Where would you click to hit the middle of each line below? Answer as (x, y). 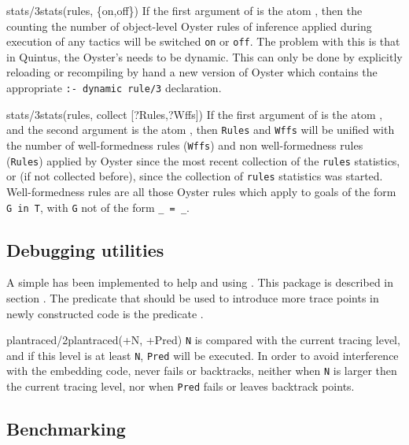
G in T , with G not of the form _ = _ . (98, 207)
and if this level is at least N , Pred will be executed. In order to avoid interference (203, 355)
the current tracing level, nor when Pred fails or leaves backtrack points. (181, 386)
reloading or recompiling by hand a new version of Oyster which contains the (192, 72)
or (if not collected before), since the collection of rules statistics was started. (195, 176)
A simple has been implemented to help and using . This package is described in (200, 282)
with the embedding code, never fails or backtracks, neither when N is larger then (202, 371)
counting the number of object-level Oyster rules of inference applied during (189, 26)
